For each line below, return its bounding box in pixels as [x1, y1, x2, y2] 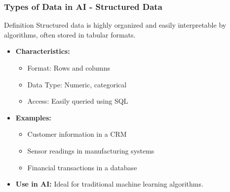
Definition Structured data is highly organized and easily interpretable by [4, 20, 227, 30]
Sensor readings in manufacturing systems [27, 145, 154, 155]
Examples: [15, 112, 51, 122]
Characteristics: [15, 46, 70, 56]
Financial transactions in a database [27, 162, 137, 172]
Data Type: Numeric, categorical [27, 79, 127, 89]
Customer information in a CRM [27, 129, 127, 139]
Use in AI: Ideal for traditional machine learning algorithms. [15, 179, 203, 189]
